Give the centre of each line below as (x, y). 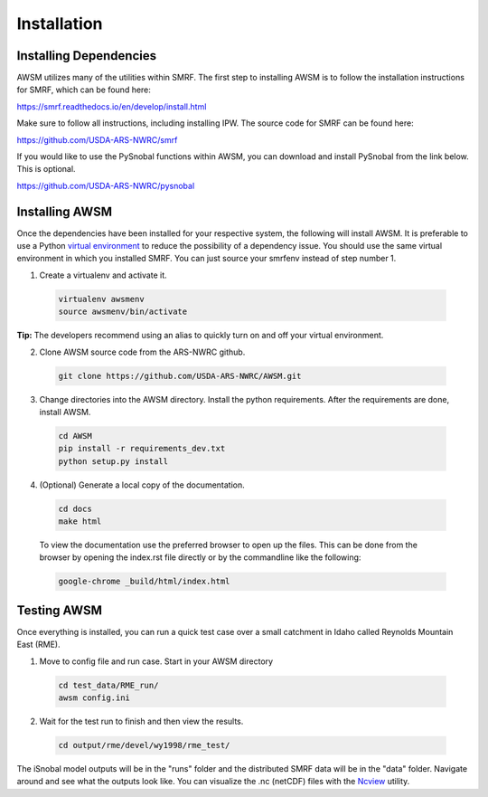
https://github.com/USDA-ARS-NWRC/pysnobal (106, 185)
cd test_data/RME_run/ (108, 685)
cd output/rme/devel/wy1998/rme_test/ (144, 745)
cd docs (75, 508)
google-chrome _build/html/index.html (144, 582)
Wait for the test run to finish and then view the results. (141, 721)
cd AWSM (75, 436)
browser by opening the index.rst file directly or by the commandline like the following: (200, 557)
